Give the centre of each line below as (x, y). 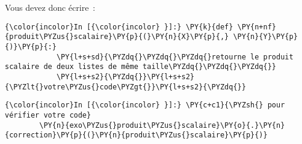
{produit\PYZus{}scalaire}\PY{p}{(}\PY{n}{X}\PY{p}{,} (117, 37)
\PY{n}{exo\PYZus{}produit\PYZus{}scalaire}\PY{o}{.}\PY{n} (162, 125)
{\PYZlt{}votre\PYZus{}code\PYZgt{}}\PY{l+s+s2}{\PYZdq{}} (125, 87)
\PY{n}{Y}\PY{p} (265, 37)
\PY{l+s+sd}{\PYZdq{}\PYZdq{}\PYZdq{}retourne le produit (175, 57)
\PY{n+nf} (257, 27)
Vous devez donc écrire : (50, 7)
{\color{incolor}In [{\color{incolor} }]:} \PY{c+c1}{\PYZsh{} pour (145, 105)
